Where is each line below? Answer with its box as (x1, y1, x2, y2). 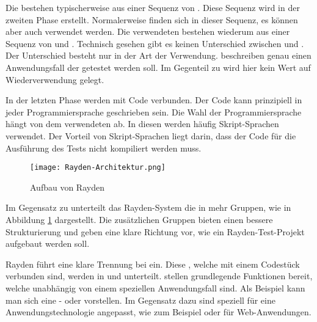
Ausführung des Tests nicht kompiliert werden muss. (5, 141, 202, 154)
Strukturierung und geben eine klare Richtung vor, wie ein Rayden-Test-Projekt (5, 225, 305, 238)
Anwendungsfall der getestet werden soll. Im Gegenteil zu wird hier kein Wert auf (5, 60, 311, 73)
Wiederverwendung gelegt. (5, 73, 104, 86)
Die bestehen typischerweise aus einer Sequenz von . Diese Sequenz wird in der (5, 1, 300, 13)
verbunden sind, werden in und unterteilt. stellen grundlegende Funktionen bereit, (5, 269, 313, 282)
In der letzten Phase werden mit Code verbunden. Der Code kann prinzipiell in (5, 93, 302, 106)
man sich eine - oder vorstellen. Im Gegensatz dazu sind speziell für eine (5, 293, 275, 306)
